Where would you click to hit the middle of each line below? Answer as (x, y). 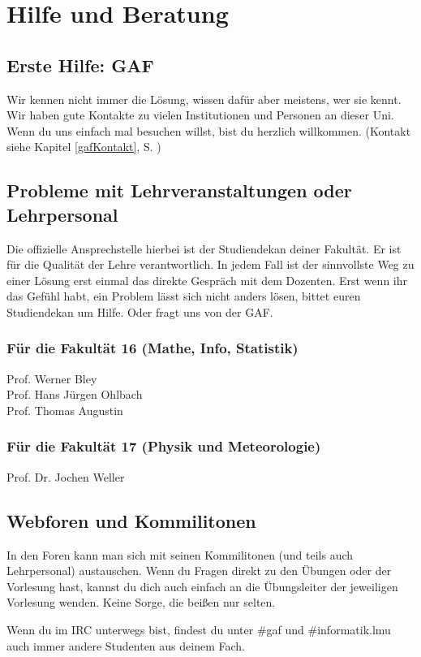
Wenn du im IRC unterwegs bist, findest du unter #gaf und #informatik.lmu (199, 629)
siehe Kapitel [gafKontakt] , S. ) (84, 147)
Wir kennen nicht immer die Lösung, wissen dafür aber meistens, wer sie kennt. (204, 99)
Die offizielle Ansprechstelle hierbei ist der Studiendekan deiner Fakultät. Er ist (204, 248)
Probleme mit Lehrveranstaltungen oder (179, 190)
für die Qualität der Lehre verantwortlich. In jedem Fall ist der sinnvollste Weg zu (210, 264)
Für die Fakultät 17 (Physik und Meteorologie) (164, 446)
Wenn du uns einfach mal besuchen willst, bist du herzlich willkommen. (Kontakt (209, 130)
